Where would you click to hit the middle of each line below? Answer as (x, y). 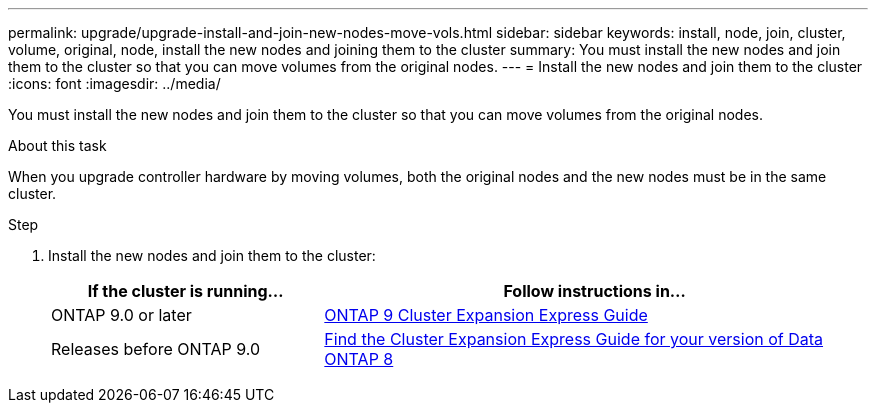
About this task (57, 145)
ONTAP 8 (359, 359)
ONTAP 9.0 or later (121, 315)
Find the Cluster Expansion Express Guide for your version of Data (574, 339)
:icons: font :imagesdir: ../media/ (114, 83)
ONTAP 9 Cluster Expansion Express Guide (486, 315)
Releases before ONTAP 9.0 (156, 349)
